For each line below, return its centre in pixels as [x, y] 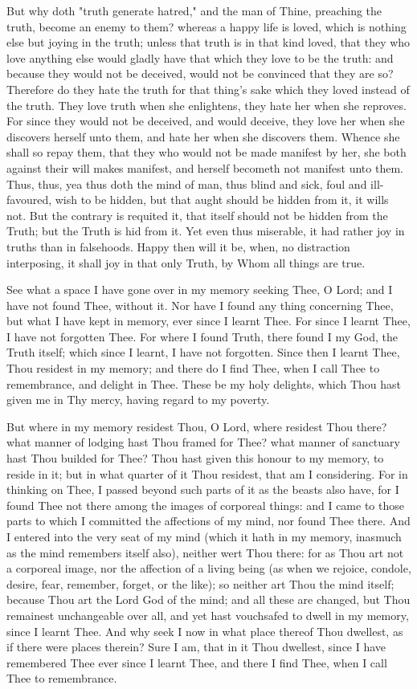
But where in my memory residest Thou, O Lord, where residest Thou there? [197, 426]
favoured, [29, 200]
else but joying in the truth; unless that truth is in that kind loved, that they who [208, 42]
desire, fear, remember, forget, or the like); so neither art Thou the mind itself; [200, 583]
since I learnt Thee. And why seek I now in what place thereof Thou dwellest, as [205, 631]
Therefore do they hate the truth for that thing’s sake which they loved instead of [208, 89]
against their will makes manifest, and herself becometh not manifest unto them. [205, 167]
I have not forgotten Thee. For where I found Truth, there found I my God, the [202, 336]
